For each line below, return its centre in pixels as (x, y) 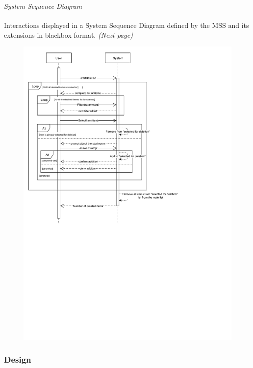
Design (18, 359)
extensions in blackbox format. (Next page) (68, 34)
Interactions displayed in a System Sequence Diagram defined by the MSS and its (126, 25)
